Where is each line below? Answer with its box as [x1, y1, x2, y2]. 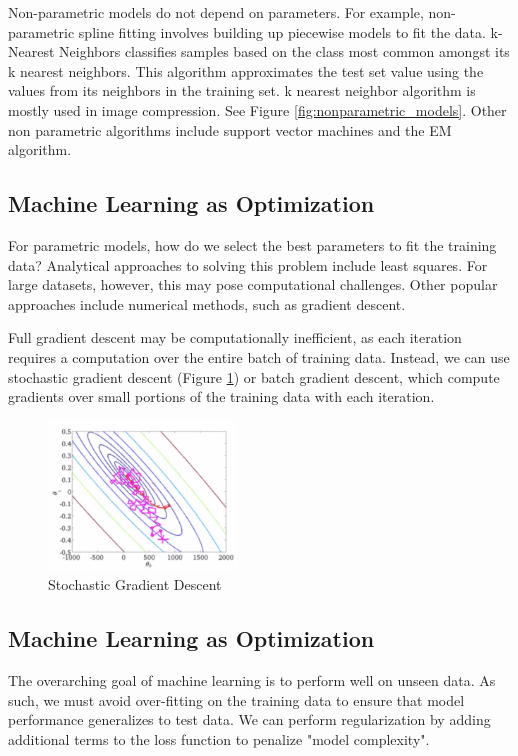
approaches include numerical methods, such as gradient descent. [8, 293, 406, 314]
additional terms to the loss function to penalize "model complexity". [8, 729, 430, 750]
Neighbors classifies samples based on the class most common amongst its [59, 41, 510, 62]
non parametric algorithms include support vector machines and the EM [8, 119, 452, 140]
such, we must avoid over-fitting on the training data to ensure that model [8, 689, 465, 710]
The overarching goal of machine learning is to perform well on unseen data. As [8, 670, 496, 691]
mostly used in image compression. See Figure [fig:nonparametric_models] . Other [8, 99, 507, 120]
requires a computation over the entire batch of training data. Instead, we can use [8, 346, 510, 367]
